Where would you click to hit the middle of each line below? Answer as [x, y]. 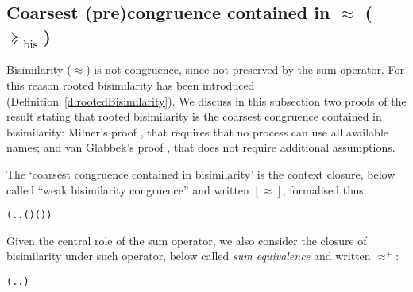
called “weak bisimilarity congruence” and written [128, 189]
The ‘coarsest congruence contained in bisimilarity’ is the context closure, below [201, 173]
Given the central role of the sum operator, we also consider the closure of [187, 240]
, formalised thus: [324, 189]
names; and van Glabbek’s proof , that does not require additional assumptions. [201, 147]
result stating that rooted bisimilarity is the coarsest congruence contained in [194, 116]
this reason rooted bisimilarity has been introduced [131, 85]
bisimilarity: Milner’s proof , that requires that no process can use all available [197, 131]
